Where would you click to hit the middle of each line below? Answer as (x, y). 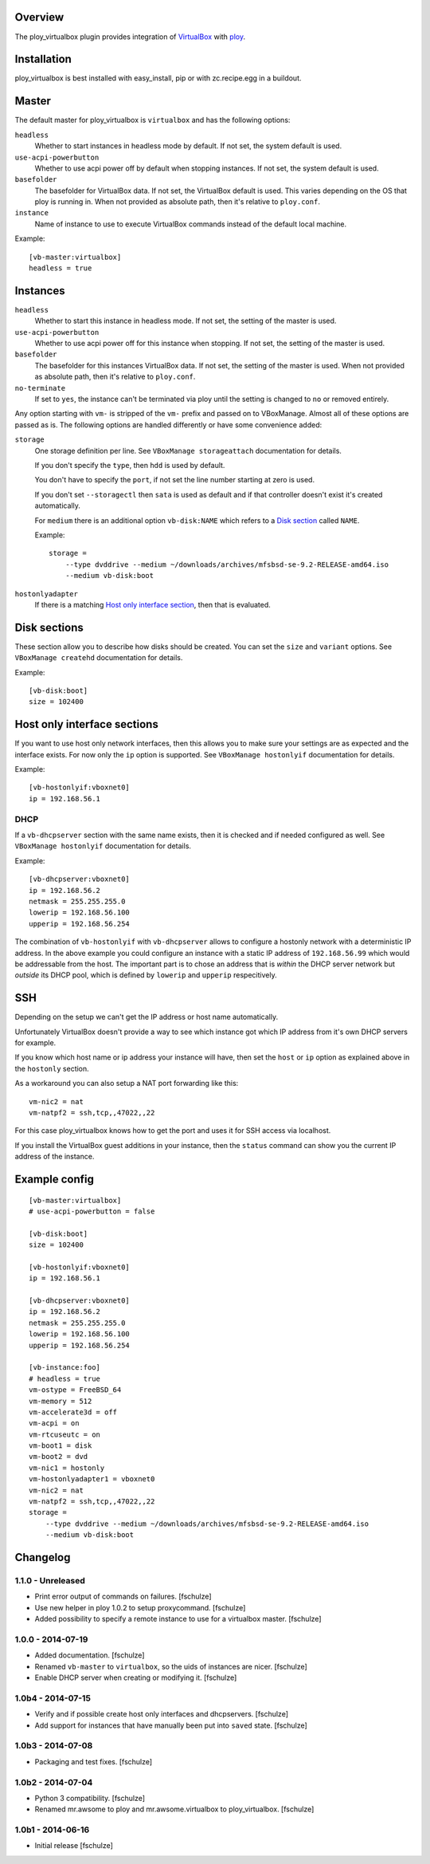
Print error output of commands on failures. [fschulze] (123, 1597)
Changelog (43, 1557)
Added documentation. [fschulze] (90, 1655)
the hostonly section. (52, 1068)
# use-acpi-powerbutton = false (92, 1211)
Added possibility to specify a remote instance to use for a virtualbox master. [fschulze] (178, 1619)
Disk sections (49, 627)
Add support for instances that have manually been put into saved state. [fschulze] (171, 1725)
